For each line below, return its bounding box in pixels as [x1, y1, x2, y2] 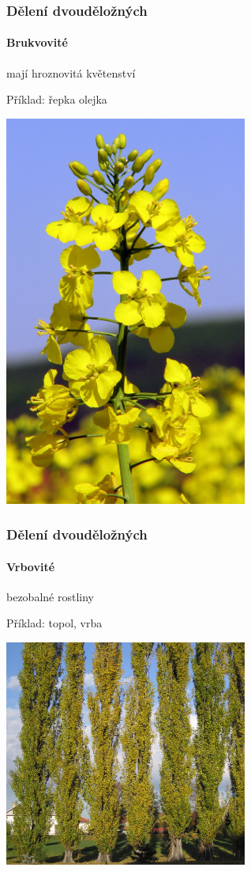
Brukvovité [6, 34, 68, 51]
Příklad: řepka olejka [6, 91, 107, 108]
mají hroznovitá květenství [6, 64, 136, 81]
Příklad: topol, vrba [6, 615, 103, 631]
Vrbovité [6, 558, 55, 574]
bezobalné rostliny [6, 588, 94, 604]
